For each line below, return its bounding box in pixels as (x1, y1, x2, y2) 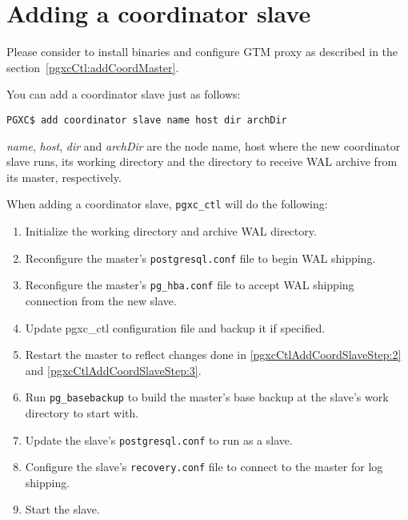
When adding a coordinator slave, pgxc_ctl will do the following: (6, 196, 328, 212)
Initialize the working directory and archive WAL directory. (25, 223, 317, 239)
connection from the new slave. (25, 292, 177, 308)
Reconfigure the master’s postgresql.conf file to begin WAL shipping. (25, 249, 376, 266)
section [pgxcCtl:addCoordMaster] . (6, 58, 179, 75)
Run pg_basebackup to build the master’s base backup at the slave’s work (25, 389, 389, 405)
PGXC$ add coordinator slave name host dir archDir (6, 114, 287, 126)
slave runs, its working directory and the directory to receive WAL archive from (6, 153, 398, 170)
